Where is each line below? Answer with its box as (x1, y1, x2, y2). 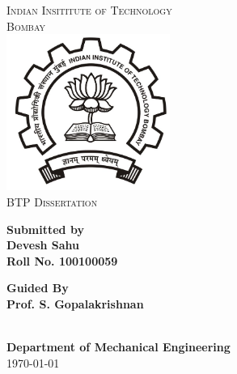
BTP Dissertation (6, 193, 98, 210)
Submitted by (6, 220, 84, 237)
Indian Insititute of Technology (6, 2, 172, 18)
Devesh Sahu (6, 236, 80, 253)
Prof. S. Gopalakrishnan (6, 295, 144, 312)
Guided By (6, 279, 69, 296)
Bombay (6, 17, 46, 34)
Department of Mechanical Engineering (6, 338, 231, 355)
